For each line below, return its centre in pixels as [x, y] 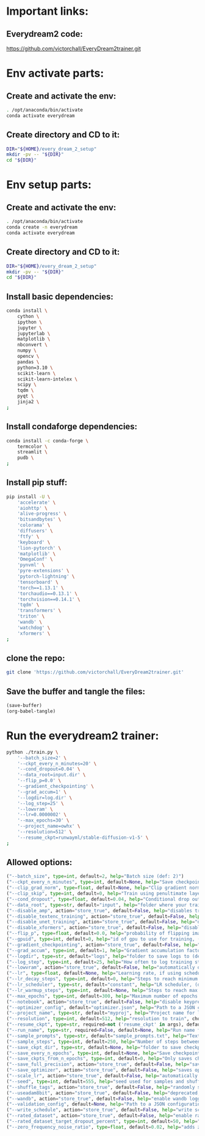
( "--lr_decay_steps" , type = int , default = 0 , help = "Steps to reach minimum [102, 979]
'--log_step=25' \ [41, 803]
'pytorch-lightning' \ [46, 577]
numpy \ [27, 350]
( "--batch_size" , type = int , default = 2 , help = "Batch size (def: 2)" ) [95, 877]
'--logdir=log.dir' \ [45, 798]
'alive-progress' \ [42, 514]
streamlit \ [32, 452]
